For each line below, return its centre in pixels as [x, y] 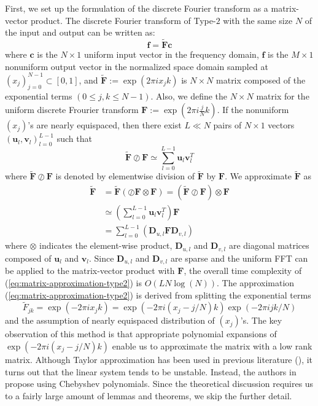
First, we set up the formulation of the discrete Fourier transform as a [137, 8]
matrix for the [283, 96]
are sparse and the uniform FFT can [239, 258]
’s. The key [261, 320]
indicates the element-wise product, [106, 245]
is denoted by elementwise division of [125, 176]
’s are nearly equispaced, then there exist [105, 125]
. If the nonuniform [253, 110]
